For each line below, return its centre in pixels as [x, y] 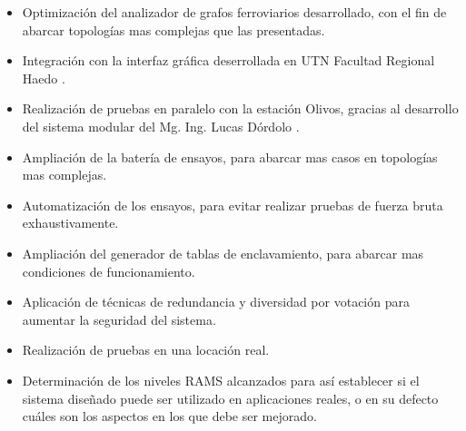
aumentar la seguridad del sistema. [119, 319]
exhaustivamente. [70, 223]
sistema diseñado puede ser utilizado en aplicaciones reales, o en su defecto [230, 398]
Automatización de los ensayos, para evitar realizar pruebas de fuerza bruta [233, 205]
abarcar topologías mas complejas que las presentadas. [174, 29]
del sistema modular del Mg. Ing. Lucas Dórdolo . [161, 126]
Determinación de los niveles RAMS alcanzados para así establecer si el [221, 380]
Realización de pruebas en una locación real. [146, 350]
